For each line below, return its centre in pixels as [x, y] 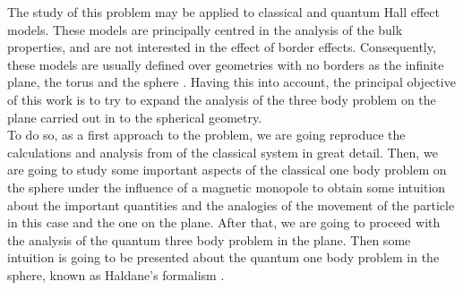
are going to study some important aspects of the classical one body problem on [227, 170]
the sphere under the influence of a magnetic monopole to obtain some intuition [227, 187]
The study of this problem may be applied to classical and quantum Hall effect [223, 12]
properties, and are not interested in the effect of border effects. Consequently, [222, 47]
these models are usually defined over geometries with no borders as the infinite [226, 64]
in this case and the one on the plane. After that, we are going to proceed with [224, 222]
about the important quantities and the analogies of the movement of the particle [231, 205]
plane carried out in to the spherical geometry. [135, 117]
